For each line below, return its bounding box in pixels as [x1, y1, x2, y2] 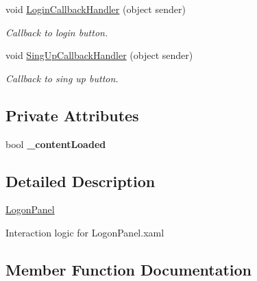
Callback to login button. [5, 25, 108, 39]
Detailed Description [5, 170, 156, 191]
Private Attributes [5, 104, 139, 125]
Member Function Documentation [5, 258, 252, 280]
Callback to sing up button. [5, 71, 119, 85]
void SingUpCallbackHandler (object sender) [5, 48, 193, 62]
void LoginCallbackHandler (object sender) [5, 2, 186, 16]
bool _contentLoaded [5, 136, 106, 151]
